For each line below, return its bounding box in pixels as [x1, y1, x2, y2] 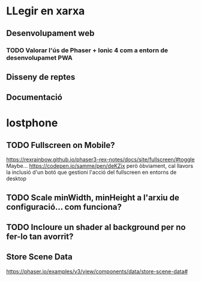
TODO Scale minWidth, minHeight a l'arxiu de [6, 192, 180, 203]
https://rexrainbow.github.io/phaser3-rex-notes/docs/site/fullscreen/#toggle [6, 156, 195, 163]
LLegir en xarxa [6, 4, 85, 18]
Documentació [6, 92, 63, 102]
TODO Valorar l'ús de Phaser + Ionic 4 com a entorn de [6, 46, 169, 55]
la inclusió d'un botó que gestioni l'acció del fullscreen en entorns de [6, 169, 177, 176]
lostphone [6, 116, 58, 130]
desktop [6, 175, 27, 182]
